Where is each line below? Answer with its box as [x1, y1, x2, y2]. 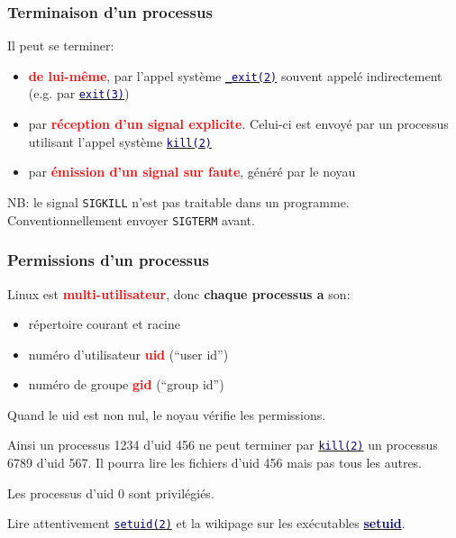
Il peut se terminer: [7, 36, 114, 55]
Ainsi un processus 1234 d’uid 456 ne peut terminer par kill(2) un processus [7, 435, 438, 454]
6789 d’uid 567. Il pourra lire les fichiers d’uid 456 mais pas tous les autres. [7, 453, 423, 472]
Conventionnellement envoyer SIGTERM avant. [7, 210, 255, 229]
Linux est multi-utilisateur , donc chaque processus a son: [7, 284, 351, 303]
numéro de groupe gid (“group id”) [28, 375, 224, 394]
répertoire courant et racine [28, 315, 180, 333]
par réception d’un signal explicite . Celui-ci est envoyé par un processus [28, 114, 449, 133]
